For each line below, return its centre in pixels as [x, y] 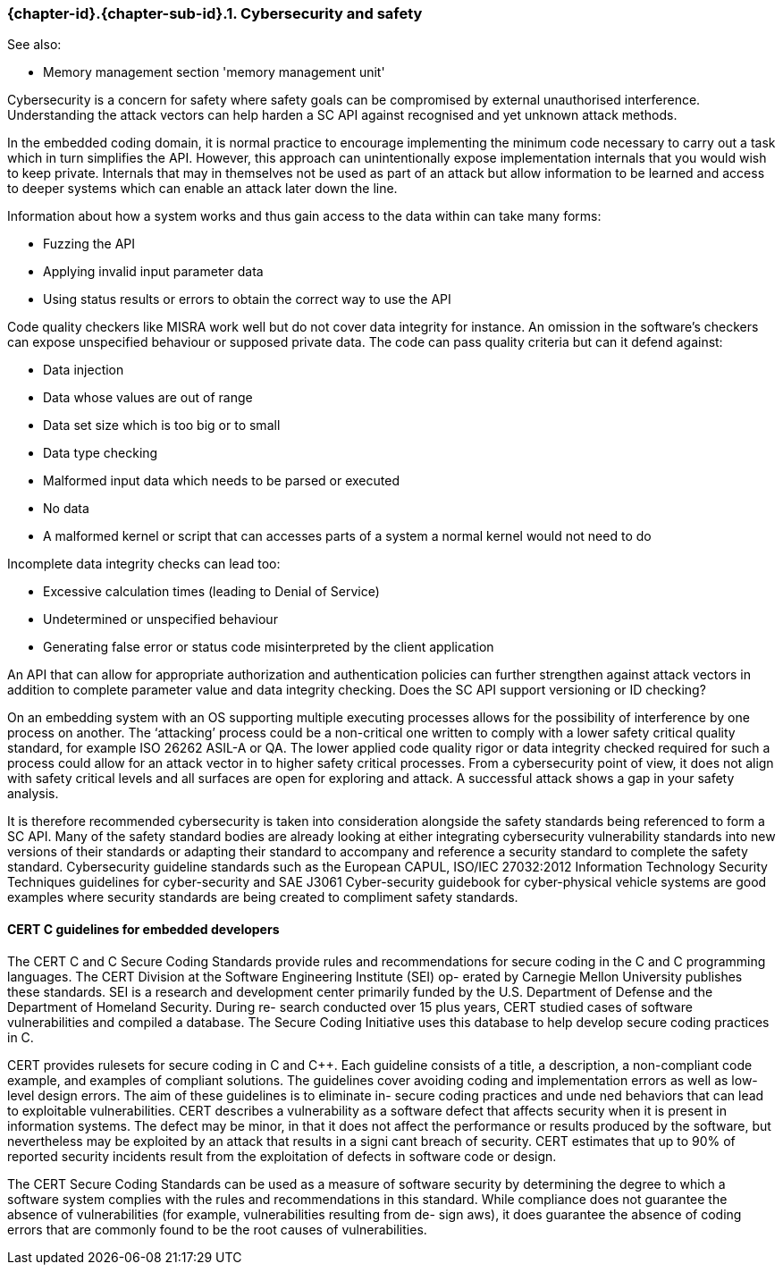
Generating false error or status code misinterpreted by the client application [269, 647]
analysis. [33, 794]
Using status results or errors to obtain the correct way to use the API [247, 299]
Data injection [84, 370]
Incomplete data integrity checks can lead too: [144, 564]
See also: [34, 45]
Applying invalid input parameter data [153, 272]
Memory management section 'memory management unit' [214, 72]
